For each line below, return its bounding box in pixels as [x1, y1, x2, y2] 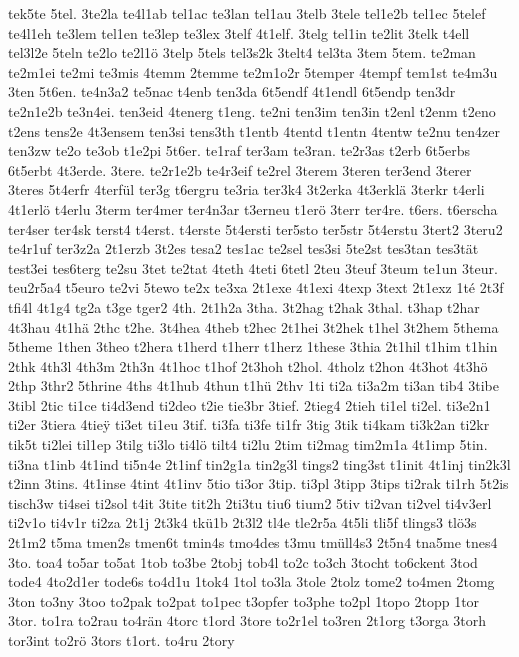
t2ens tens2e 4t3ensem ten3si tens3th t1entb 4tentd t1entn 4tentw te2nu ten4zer [8, 120, 500, 141]
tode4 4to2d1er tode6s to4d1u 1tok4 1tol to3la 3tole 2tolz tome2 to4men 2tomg [8, 571, 495, 592]
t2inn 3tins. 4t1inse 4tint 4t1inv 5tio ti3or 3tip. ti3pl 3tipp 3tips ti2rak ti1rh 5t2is [8, 473, 509, 494]
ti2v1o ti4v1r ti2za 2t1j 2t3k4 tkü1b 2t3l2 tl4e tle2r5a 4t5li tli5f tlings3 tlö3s [8, 512, 477, 533]
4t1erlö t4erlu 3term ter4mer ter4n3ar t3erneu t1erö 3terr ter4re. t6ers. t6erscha [8, 198, 498, 219]
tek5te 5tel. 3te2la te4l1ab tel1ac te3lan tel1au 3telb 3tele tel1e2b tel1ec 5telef [8, 3, 486, 23]
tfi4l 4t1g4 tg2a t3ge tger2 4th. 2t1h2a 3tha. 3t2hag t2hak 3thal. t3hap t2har [8, 296, 480, 317]
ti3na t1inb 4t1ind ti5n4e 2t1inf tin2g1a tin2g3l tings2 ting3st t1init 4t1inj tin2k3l [8, 453, 511, 474]
